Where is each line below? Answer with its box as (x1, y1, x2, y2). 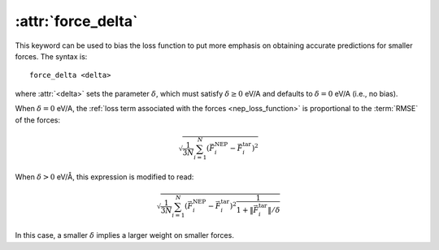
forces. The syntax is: (15, 51, 88, 61)
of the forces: (15, 114, 61, 125)
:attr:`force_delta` (15, 12, 138, 30)
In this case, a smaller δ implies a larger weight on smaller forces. (15, 231, 235, 240)
